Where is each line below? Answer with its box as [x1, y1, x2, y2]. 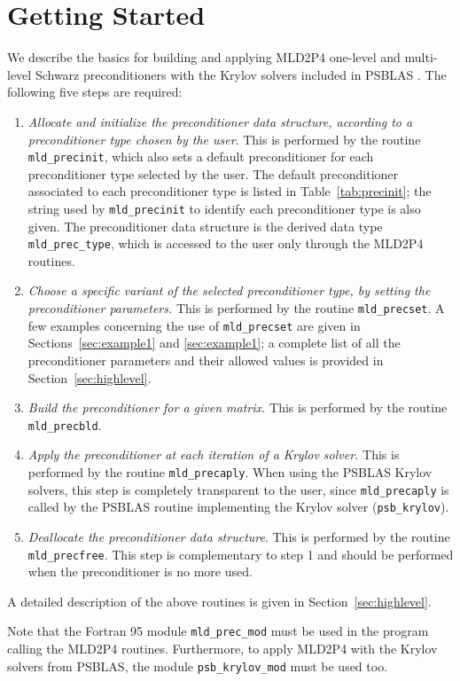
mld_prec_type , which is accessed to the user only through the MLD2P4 [27, 234, 424, 253]
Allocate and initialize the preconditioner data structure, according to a [27, 112, 413, 130]
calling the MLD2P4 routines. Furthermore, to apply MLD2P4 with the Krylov [7, 639, 438, 658]
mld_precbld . [27, 415, 102, 434]
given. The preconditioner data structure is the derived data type [27, 216, 383, 235]
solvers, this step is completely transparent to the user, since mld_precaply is [27, 480, 449, 498]
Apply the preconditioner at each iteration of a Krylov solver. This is [27, 445, 400, 464]
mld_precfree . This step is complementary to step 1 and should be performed [27, 544, 454, 563]
